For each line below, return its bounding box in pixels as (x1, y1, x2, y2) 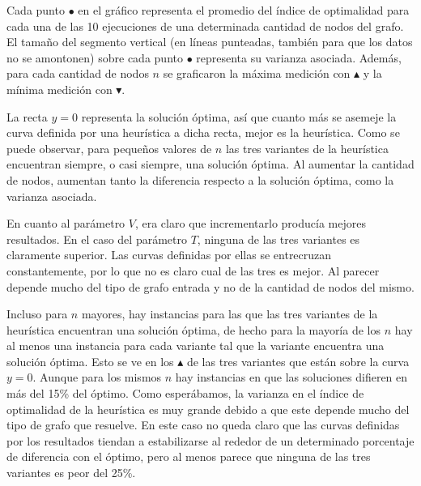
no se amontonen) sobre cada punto (6, 49, 183, 66)
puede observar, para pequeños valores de (6, 139, 212, 156)
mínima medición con (6, 80, 113, 97)
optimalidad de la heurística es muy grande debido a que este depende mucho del (6, 400, 410, 417)
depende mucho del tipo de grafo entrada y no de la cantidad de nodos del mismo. (6, 278, 415, 295)
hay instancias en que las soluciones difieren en (175, 369, 408, 386)
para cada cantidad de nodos (6, 65, 149, 82)
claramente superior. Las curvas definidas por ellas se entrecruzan (6, 246, 332, 263)
